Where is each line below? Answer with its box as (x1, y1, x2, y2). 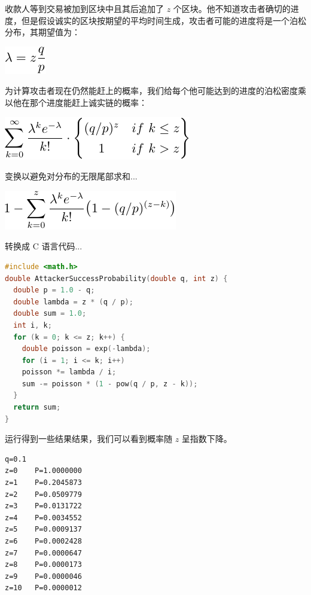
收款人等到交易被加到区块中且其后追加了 (5, 2, 164, 14)
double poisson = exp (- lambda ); (22, 344, 151, 353)
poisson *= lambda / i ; (22, 368, 117, 377)
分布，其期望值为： (5, 26, 80, 38)
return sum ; (13, 403, 61, 412)
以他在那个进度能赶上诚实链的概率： (5, 96, 147, 108)
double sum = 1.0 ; (13, 309, 87, 318)
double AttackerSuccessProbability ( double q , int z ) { (5, 274, 228, 283)
